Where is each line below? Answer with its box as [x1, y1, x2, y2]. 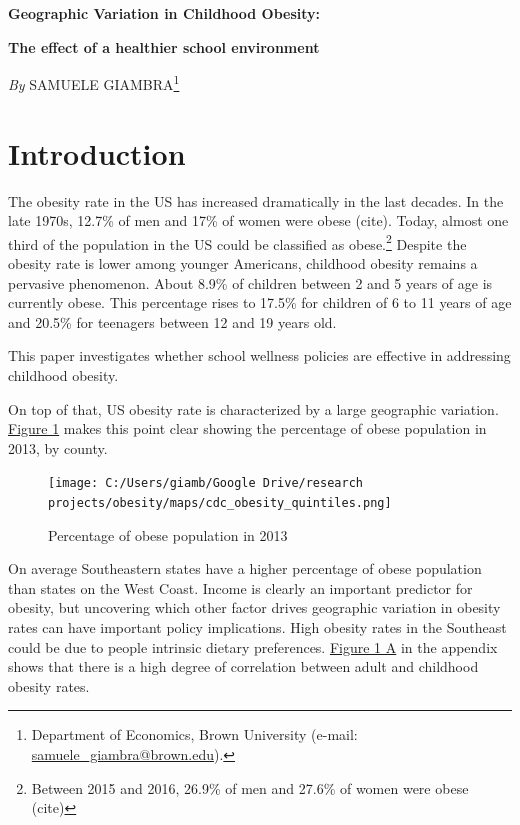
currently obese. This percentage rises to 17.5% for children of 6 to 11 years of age [8, 292, 512, 313]
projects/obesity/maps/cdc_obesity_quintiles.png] [48, 496, 392, 510]
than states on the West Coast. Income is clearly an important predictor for [8, 577, 473, 598]
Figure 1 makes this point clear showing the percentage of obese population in [8, 418, 487, 439]
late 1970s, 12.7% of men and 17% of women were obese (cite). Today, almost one [8, 210, 509, 231]
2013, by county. [8, 437, 108, 458]
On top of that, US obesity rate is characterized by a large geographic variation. [8, 398, 499, 419]
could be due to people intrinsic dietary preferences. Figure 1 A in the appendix [8, 636, 498, 657]
